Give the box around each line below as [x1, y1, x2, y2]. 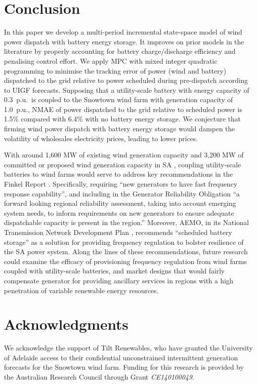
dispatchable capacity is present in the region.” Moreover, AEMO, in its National [4, 217, 249, 228]
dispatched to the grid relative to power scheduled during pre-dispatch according [4, 75, 248, 85]
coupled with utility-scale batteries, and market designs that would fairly [4, 266, 225, 276]
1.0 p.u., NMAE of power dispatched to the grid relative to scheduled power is [4, 104, 243, 114]
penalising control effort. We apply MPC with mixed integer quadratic [4, 55, 217, 66]
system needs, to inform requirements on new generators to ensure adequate [4, 207, 234, 218]
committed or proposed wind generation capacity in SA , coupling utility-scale [4, 159, 241, 169]
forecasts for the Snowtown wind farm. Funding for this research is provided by [4, 362, 244, 372]
